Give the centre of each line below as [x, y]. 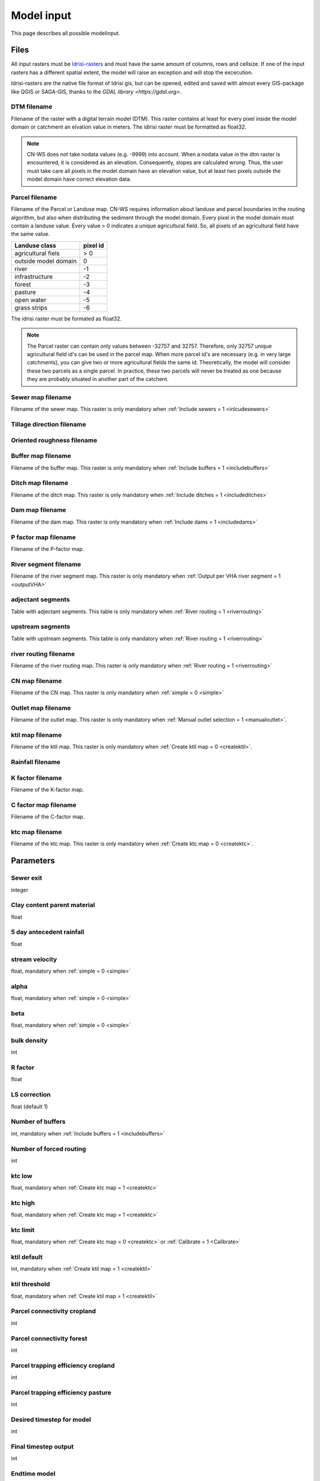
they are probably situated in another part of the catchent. [98, 379]
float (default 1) [30, 1106]
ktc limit [23, 1230]
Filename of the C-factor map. [48, 817]
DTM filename [32, 107]
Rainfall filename [36, 762]
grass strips [31, 307]
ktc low [22, 1176]
